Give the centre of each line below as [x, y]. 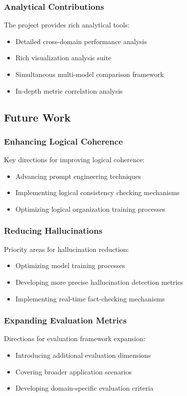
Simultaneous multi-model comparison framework [90, 74]
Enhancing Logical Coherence [63, 141]
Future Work [37, 117]
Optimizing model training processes [70, 265]
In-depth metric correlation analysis [69, 90]
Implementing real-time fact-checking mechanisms [90, 298]
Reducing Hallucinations [53, 231]
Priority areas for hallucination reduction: [67, 249]
